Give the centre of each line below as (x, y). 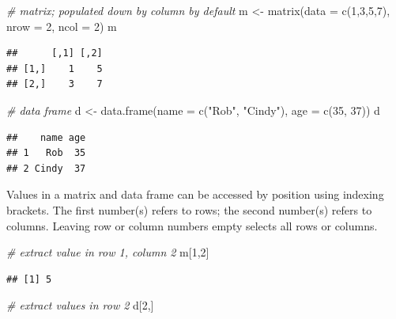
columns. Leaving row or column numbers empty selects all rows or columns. (192, 225)
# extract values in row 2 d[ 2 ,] (80, 305)
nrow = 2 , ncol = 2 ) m (62, 26)
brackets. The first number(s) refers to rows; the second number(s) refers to (189, 209)
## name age (46, 137)
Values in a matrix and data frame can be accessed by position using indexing (195, 194)
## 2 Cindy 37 (46, 168)
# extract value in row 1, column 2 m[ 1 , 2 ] (108, 252)
